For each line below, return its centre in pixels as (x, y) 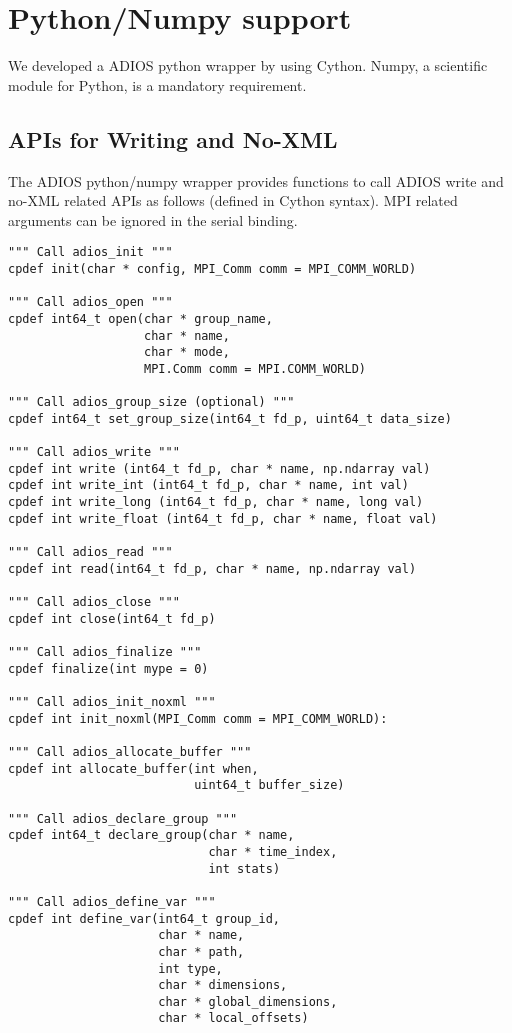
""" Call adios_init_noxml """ (112, 702)
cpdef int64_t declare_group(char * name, (151, 835)
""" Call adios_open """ (90, 302)
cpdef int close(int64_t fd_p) (112, 618)
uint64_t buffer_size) (269, 785)
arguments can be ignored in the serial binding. (153, 219)
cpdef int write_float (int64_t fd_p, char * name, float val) (223, 518)
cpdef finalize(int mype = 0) (108, 668)
